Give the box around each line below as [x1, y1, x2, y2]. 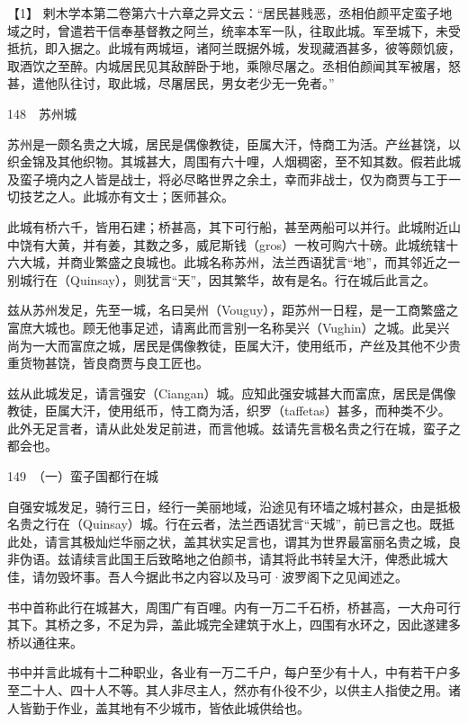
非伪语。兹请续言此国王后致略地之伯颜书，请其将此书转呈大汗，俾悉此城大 [7, 549, 448, 568]
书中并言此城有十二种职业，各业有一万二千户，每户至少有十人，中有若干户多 [7, 663, 461, 682]
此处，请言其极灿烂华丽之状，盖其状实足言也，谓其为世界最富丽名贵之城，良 [7, 531, 461, 550]
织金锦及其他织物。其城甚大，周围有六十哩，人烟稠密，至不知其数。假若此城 [7, 152, 461, 171]
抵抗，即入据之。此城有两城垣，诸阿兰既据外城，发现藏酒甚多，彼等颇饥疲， [7, 39, 461, 58]
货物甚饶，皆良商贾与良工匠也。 [19, 353, 209, 372]
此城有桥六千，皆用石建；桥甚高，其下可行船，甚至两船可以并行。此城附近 [7, 217, 448, 236]
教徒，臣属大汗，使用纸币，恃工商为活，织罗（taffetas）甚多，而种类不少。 [7, 401, 451, 420]
